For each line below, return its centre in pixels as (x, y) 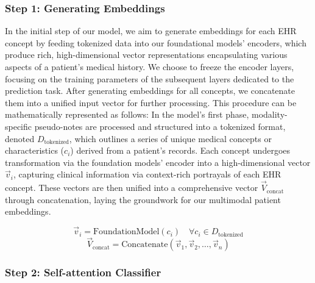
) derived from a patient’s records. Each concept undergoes (180, 150)
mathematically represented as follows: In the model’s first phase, (127, 114)
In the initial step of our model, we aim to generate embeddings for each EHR (151, 31)
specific (19, 126)
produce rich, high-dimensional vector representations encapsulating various (146, 55)
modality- (269, 114)
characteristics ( (35, 150)
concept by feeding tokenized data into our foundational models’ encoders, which (156, 42)
